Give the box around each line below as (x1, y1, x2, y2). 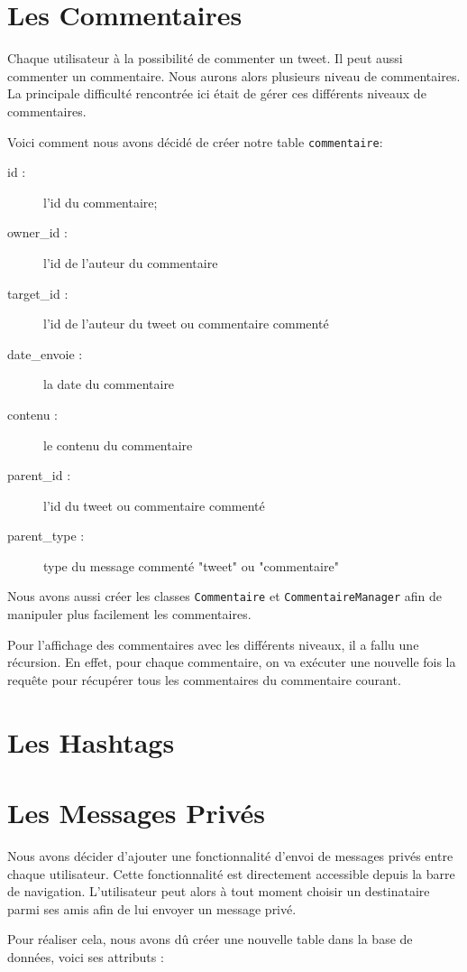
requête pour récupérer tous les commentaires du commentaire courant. (7, 670, 401, 689)
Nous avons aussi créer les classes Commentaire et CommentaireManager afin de (7, 587, 443, 606)
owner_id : (7, 223, 68, 242)
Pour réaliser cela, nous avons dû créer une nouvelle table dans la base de (7, 930, 413, 949)
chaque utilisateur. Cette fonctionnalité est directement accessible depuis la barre (7, 864, 455, 883)
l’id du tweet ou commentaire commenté (43, 495, 265, 514)
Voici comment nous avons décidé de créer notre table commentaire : (7, 132, 383, 151)
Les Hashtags (7, 723, 175, 760)
